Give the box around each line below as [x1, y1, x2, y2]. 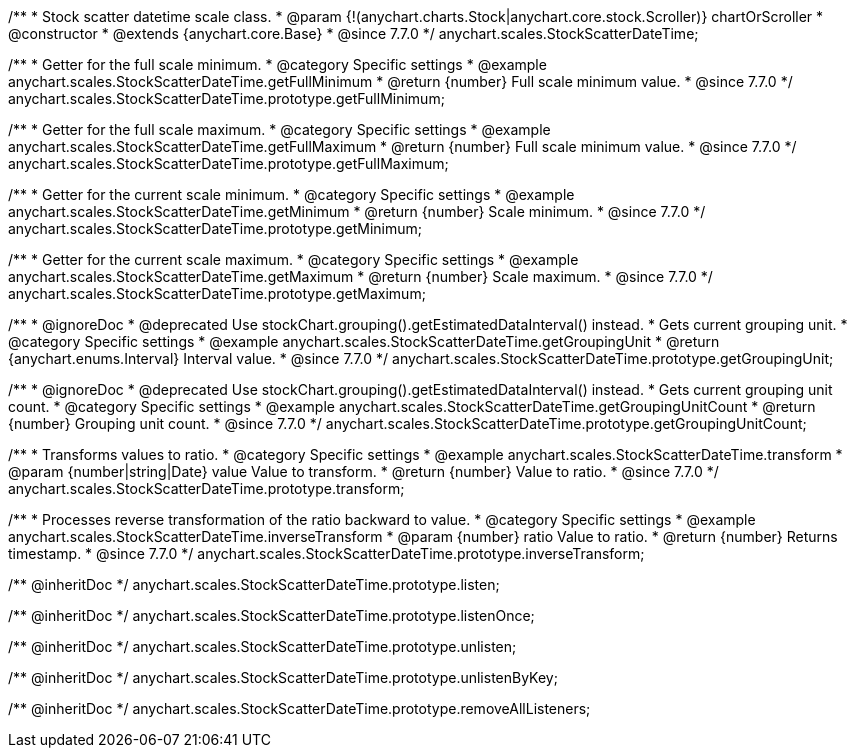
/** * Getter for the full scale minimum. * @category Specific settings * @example [8, 56, 547, 73]
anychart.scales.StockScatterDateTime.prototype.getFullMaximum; [8, 155, 449, 172]
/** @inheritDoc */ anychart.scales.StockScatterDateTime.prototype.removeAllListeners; [8, 700, 591, 717]
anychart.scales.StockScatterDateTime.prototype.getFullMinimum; [8, 90, 445, 107]
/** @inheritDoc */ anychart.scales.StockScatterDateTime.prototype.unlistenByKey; [8, 669, 558, 686]
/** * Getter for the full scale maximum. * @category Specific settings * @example [8, 121, 551, 138]
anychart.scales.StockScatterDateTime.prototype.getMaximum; [8, 285, 426, 302]
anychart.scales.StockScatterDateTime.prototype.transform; [8, 480, 405, 497]
